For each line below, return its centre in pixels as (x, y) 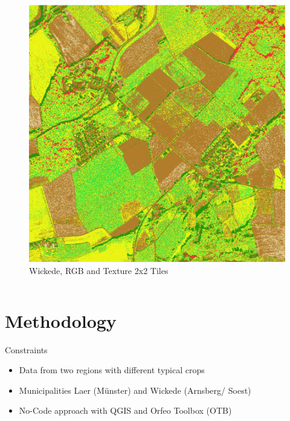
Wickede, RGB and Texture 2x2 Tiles (99, 270)
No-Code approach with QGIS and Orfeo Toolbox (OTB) (125, 410)
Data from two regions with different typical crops (112, 370)
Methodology (61, 320)
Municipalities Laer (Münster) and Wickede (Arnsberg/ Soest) (135, 390)
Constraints (26, 349)
